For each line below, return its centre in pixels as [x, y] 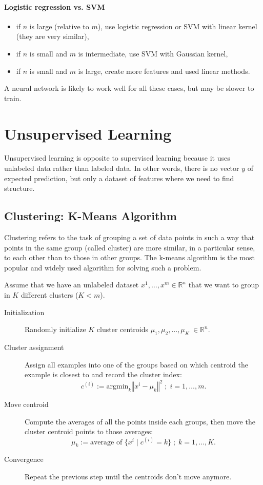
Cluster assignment [34, 347]
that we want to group [224, 285]
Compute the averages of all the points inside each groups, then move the [140, 421]
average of [106, 442]
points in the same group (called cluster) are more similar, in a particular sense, [130, 247]
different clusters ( [49, 295]
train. [13, 98]
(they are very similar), [53, 36]
